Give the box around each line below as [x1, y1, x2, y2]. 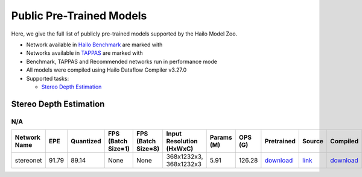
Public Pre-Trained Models [11, 9, 147, 22]
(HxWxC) [166, 144, 194, 153]
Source [302, 137, 324, 146]
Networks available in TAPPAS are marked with [26, 49, 143, 57]
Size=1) [107, 144, 130, 153]
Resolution [166, 137, 198, 146]
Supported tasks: [26, 75, 69, 82]
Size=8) [136, 144, 160, 153]
